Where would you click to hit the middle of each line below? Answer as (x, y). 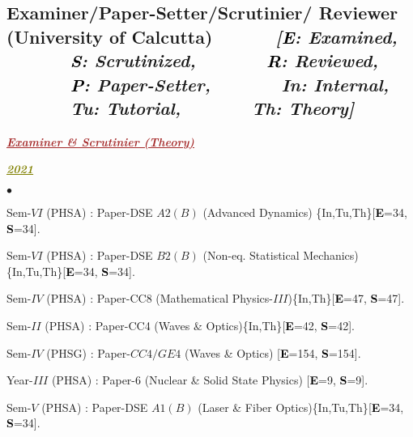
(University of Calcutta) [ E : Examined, (202, 36)
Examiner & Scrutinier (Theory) (100, 141)
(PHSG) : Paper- (88, 352)
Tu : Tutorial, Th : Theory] (212, 107)
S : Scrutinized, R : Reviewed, (224, 60)
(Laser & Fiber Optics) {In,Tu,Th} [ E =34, (301, 407)
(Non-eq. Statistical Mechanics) (281, 255)
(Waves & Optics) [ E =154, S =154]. (272, 352)
